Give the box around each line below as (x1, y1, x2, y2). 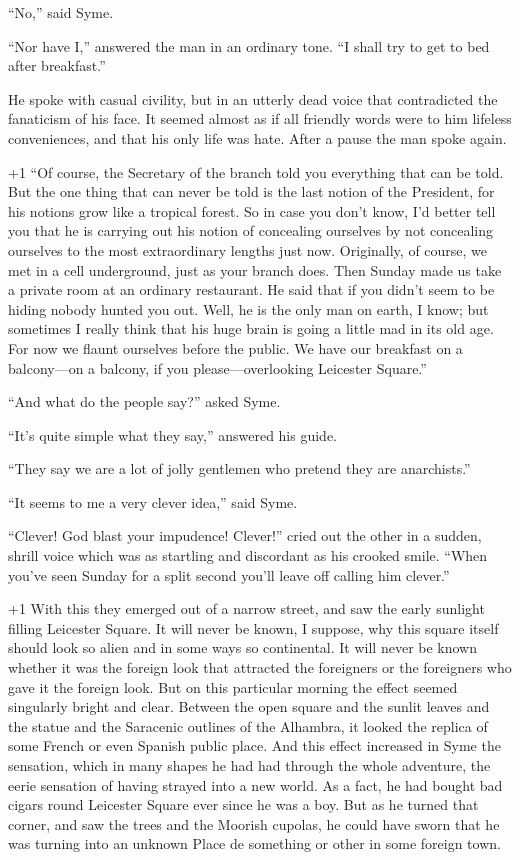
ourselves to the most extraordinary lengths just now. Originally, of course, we (8, 239, 488, 260)
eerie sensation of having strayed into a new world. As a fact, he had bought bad (8, 774, 503, 795)
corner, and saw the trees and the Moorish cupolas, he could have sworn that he (8, 813, 500, 834)
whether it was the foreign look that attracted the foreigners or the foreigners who (8, 657, 512, 678)
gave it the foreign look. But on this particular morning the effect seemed (8, 676, 458, 697)
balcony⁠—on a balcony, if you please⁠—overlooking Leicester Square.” (8, 357, 427, 378)
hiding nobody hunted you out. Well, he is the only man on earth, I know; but (8, 298, 489, 319)
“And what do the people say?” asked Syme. (8, 391, 281, 412)
